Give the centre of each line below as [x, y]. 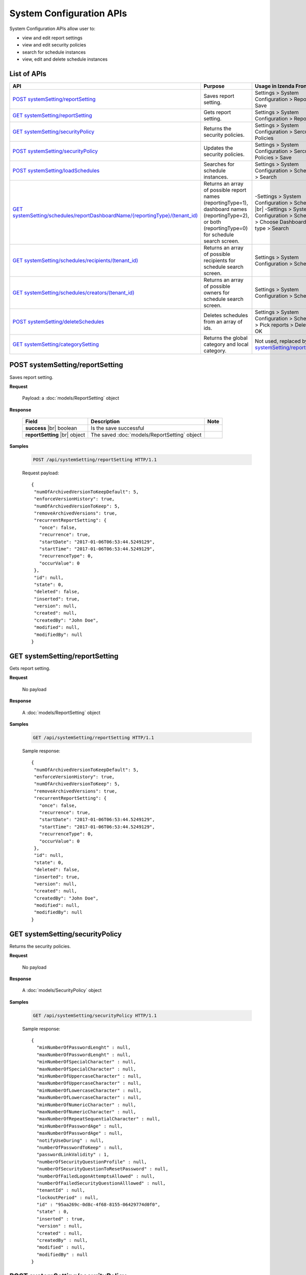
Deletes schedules [226, 315]
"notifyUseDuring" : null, [70, 1140]
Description [105, 422]
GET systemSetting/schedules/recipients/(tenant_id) [75, 261]
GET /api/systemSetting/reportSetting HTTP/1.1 [93, 737]
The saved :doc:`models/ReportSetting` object [146, 435]
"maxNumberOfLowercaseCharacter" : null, [89, 1098]
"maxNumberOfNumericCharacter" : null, [86, 1112]
